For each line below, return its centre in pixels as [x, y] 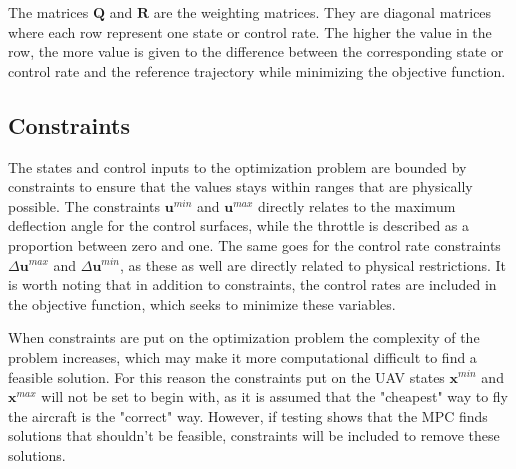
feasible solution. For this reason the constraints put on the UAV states [226, 376]
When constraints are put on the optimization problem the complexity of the [244, 337]
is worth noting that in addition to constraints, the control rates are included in [252, 284]
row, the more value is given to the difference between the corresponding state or [256, 51]
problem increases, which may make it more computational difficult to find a [242, 356]
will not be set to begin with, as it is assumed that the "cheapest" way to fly [275, 396]
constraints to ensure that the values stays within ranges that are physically [240, 186]
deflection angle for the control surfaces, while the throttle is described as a [239, 225]
